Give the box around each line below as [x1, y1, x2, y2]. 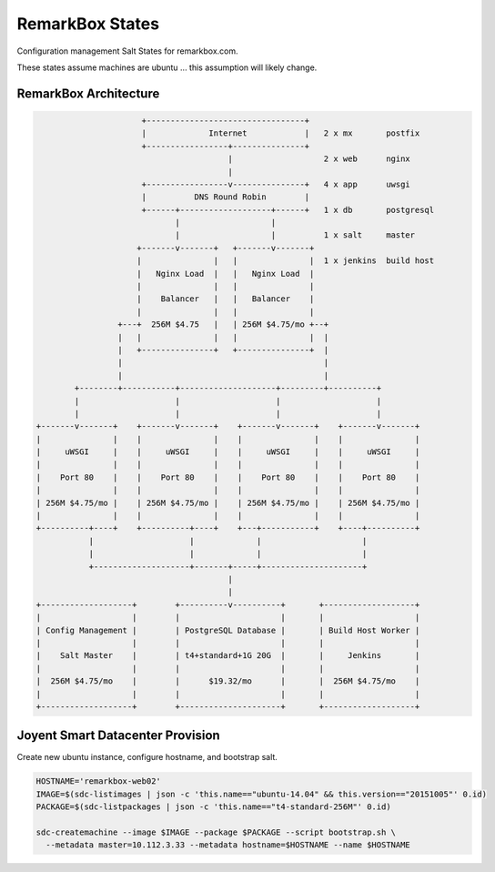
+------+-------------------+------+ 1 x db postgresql [141, 205, 435, 215]
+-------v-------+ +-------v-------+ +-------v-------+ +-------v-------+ [35, 421, 420, 431]
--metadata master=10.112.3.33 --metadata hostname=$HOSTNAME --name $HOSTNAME [45, 840, 411, 850]
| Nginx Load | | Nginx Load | [136, 269, 315, 279]
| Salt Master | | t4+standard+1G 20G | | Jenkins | [35, 651, 420, 661]
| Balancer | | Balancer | [136, 294, 315, 304]
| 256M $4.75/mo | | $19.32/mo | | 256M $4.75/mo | [35, 676, 420, 686]
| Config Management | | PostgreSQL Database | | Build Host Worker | [35, 624, 420, 635]
